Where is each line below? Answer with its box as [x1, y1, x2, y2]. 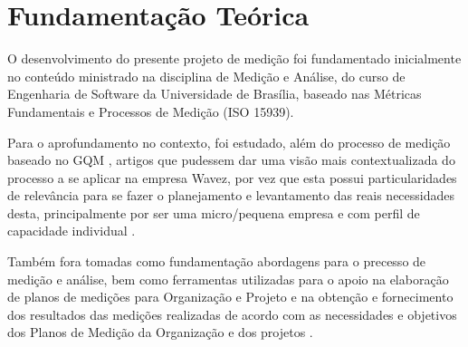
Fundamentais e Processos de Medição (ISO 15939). [7, 101, 294, 120]
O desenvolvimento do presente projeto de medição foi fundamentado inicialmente [7, 49, 462, 68]
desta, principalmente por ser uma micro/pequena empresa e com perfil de [7, 203, 420, 222]
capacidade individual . [7, 221, 136, 240]
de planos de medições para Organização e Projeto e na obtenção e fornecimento [7, 287, 454, 306]
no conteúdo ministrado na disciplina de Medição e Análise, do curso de [7, 66, 406, 85]
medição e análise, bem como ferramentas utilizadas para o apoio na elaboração [7, 269, 449, 288]
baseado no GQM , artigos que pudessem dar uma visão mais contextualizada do [7, 150, 455, 169]
